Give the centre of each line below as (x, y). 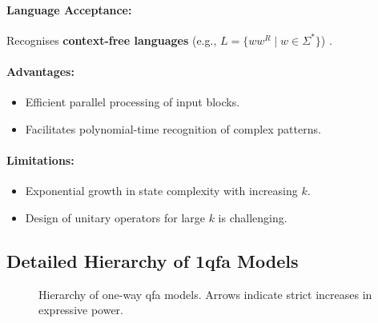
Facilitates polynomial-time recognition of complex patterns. (173, 128)
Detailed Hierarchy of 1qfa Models (153, 260)
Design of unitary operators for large (115, 217)
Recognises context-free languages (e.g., (112, 40)
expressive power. (81, 310)
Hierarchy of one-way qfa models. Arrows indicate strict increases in (205, 294)
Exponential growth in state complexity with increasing (161, 191)
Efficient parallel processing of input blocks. (133, 102)
